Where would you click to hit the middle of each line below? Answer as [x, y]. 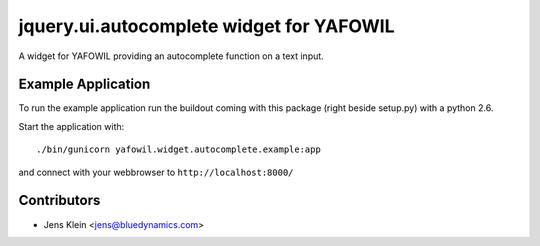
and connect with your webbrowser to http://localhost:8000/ [156, 172]
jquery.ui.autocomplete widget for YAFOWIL [206, 26]
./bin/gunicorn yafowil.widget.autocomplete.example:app [179, 149]
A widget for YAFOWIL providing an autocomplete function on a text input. [171, 56]
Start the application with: [71, 126]
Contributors [59, 200]
